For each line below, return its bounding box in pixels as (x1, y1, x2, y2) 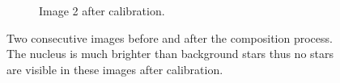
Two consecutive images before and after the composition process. (6, 29, 333, 46)
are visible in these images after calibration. (6, 60, 223, 77)
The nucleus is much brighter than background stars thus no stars (6, 45, 334, 62)
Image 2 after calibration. (39, 2, 165, 19)
